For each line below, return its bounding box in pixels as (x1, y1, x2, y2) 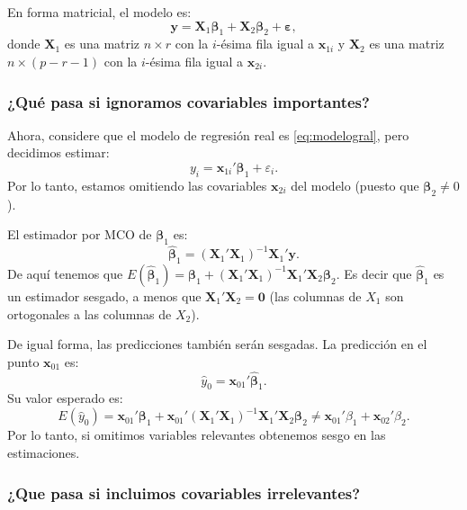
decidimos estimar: (7, 143, 110, 162)
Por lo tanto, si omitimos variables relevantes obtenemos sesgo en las (7, 425, 386, 444)
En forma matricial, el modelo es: (7, 3, 192, 21)
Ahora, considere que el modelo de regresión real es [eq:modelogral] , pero (7, 125, 409, 144)
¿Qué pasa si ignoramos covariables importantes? (7, 90, 370, 112)
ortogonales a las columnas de (7, 304, 172, 323)
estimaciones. (7, 443, 80, 462)
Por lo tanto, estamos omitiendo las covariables (7, 175, 267, 194)
